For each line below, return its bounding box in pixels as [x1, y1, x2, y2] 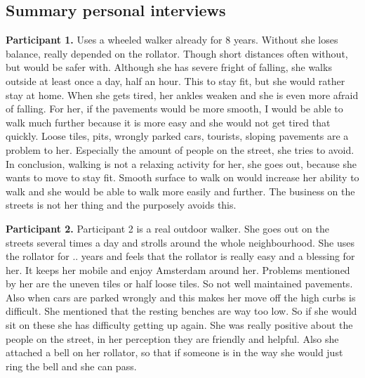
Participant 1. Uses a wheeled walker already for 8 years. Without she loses [6, 32, 338, 47]
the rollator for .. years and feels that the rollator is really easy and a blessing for [6, 249, 355, 263]
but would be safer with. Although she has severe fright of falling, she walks [6, 60, 332, 74]
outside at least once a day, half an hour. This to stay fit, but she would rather [6, 73, 345, 88]
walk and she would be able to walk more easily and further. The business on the [6, 183, 355, 198]
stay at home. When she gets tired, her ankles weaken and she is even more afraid [6, 87, 359, 102]
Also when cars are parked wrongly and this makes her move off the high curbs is [6, 289, 356, 304]
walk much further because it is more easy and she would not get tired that [6, 115, 331, 129]
